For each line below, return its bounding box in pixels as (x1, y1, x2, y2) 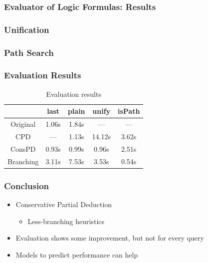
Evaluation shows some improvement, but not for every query (15, 233, 204, 243)
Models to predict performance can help (15, 249, 138, 260)
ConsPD (10, 143, 36, 154)
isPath (117, 106, 140, 116)
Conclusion (4, 179, 49, 192)
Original (10, 119, 36, 129)
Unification (4, 23, 49, 35)
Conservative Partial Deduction (15, 199, 112, 210)
